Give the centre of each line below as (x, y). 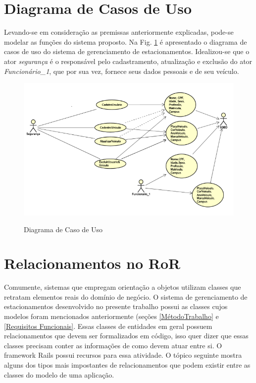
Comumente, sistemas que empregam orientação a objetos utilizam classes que (123, 287)
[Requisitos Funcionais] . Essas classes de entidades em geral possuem (108, 326)
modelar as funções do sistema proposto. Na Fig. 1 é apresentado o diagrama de (126, 41)
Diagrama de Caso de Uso (63, 229)
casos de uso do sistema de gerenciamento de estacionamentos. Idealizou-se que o (127, 51)
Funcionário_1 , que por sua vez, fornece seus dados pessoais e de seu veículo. (122, 71)
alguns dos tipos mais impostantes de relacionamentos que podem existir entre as (127, 365)
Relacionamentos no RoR (92, 263)
